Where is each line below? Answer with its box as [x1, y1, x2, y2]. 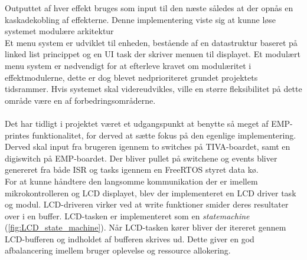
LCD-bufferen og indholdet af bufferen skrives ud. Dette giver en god [5, 232, 254, 245]
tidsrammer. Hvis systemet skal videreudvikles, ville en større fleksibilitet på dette [5, 83, 302, 95]
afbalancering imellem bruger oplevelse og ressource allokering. [5, 244, 231, 256]
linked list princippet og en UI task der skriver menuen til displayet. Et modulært [5, 48, 301, 60]
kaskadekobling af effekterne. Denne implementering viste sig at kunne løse [5, 13, 276, 25]
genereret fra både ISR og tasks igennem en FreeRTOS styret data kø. [5, 163, 259, 176]
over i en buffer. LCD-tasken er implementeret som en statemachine [5, 209, 250, 222]
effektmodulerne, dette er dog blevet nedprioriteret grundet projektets [5, 71, 258, 83]
